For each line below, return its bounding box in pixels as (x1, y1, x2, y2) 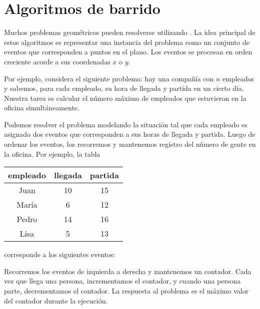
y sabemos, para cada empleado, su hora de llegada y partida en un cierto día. (4, 83, 244, 93)
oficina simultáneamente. (4, 102, 79, 113)
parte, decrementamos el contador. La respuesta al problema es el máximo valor (4, 286, 249, 296)
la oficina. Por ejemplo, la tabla (4, 148, 100, 159)
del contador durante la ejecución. (4, 295, 108, 306)
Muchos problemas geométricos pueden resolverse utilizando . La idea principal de (4, 27, 255, 37)
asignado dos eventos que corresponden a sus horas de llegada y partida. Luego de (4, 129, 255, 139)
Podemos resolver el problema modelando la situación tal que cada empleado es (4, 119, 247, 129)
